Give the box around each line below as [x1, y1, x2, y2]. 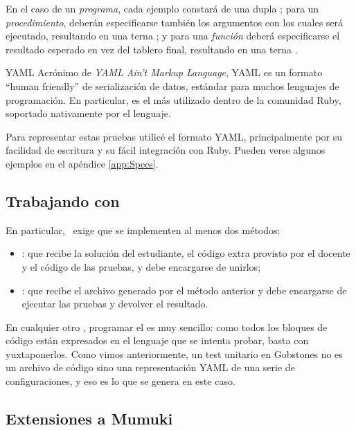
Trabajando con [6, 190, 120, 211]
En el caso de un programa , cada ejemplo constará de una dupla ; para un [6, 1, 319, 15]
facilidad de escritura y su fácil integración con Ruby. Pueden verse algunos [6, 143, 326, 157]
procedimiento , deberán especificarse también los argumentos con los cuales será [6, 15, 344, 29]
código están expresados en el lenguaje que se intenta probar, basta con [6, 333, 309, 348]
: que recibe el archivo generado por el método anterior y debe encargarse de [21, 283, 347, 297]
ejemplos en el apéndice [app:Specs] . [6, 156, 159, 170]
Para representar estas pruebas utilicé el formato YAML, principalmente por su [6, 129, 343, 143]
